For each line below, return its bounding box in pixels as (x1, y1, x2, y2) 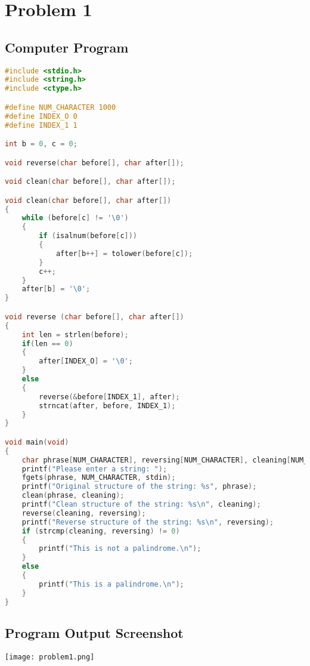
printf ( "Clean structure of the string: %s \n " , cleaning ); (21, 500, 261, 509)
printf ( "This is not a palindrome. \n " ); (39, 544, 201, 553)
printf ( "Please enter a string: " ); (21, 464, 168, 473)
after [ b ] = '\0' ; (21, 285, 91, 294)
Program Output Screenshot (5, 623, 184, 642)
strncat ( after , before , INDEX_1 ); (39, 401, 176, 410)
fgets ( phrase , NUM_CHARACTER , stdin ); (21, 473, 176, 482)
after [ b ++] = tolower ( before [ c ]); (55, 249, 193, 258)
